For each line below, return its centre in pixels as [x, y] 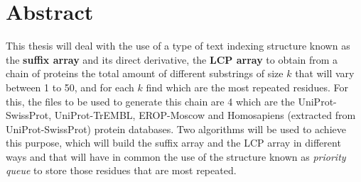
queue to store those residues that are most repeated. [121, 170]
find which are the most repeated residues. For [247, 87]
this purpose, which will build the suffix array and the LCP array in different [173, 143]
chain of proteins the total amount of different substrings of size [145, 73]
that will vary [325, 73]
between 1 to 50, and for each [70, 87]
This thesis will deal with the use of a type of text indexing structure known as [178, 46]
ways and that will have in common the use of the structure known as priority [176, 156]
